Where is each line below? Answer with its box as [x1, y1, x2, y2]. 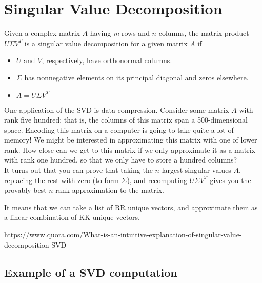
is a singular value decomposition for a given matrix [24, 37, 188, 48]
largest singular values [162, 165, 231, 175]
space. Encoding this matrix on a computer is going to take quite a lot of [4, 124, 234, 135]
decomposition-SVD [4, 239, 67, 250]
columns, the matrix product [158, 28, 249, 38]
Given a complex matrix [4, 28, 80, 38]
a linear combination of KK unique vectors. [4, 212, 140, 223]
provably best [4, 185, 47, 195]
